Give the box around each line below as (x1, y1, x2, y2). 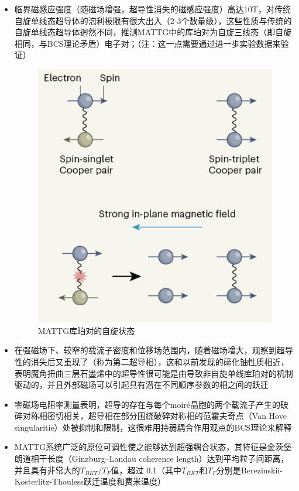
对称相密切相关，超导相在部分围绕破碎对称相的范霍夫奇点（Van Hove (22, 410, 287, 422)
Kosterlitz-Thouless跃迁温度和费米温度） (14, 475, 166, 487)
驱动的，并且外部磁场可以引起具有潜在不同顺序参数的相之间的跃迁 (14, 379, 269, 391)
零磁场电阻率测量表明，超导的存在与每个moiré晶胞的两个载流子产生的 (14, 398, 281, 410)
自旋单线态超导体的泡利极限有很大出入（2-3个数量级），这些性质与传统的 (14, 14, 292, 26)
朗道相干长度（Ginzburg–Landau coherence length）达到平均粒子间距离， (14, 452, 289, 465)
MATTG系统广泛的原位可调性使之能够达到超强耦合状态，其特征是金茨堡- (14, 441, 294, 453)
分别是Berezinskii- (216, 463, 283, 476)
